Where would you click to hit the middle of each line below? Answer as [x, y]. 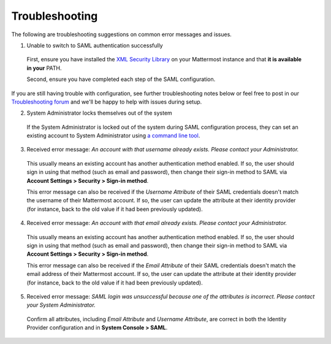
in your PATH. [44, 68]
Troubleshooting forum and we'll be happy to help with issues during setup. [107, 102]
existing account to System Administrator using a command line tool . [113, 136]
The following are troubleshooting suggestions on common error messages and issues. [122, 34]
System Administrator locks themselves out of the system [100, 113]
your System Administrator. [61, 305]
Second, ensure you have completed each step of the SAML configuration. [121, 79]
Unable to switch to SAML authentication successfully [95, 45]
